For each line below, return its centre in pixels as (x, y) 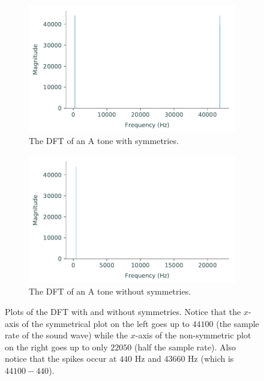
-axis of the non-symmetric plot (193, 335)
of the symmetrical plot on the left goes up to (106, 323)
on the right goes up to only (56, 346)
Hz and (148, 358)
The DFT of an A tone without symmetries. (110, 291)
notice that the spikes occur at (61, 358)
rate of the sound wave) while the (67, 335)
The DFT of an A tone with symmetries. (104, 141)
